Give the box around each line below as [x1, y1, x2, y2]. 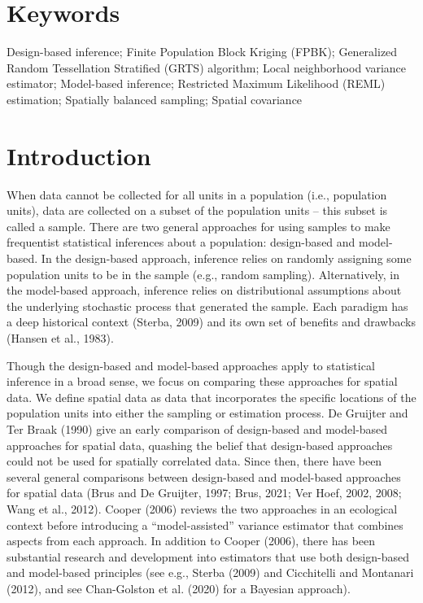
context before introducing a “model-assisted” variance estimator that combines [7, 516, 403, 533]
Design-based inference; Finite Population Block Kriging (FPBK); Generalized [7, 43, 398, 60]
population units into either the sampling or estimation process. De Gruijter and [7, 404, 408, 422]
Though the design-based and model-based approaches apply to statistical [7, 356, 375, 374]
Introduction [7, 138, 151, 172]
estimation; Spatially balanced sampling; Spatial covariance [7, 90, 303, 107]
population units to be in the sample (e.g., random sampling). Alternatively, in [7, 265, 399, 282]
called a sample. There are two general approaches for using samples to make [7, 217, 390, 234]
